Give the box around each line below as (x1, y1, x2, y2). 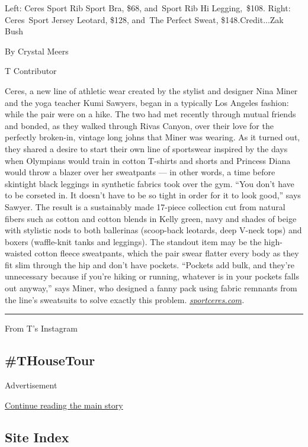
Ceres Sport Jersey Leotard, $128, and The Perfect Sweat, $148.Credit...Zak (5, 13, 284, 25)
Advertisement (5, 379, 57, 391)
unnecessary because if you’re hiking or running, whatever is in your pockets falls (5, 270, 299, 282)
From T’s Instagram (5, 322, 78, 335)
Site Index (5, 427, 69, 446)
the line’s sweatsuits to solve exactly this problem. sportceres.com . (5, 293, 245, 305)
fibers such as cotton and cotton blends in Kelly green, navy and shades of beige (5, 212, 297, 224)
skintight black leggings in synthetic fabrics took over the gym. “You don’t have (5, 177, 294, 189)
